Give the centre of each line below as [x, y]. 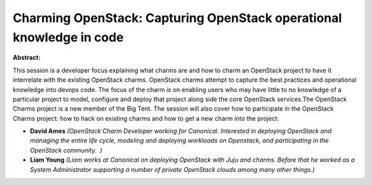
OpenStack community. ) [66, 150]
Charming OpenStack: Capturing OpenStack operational [177, 18]
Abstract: [27, 58]
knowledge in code [68, 37]
